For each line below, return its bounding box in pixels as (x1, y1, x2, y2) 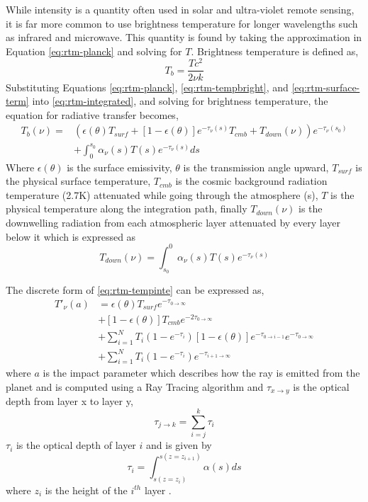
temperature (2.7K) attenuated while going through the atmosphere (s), (6, 187, 318, 202)
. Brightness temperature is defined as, (191, 43, 359, 58)
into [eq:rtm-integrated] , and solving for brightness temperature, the (32, 93, 328, 108)
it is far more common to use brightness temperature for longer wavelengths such (6, 16, 358, 30)
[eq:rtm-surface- (291, 79, 360, 94)
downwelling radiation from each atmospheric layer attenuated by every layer (6, 215, 341, 230)
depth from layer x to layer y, (6, 394, 133, 409)
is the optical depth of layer (16, 438, 136, 452)
